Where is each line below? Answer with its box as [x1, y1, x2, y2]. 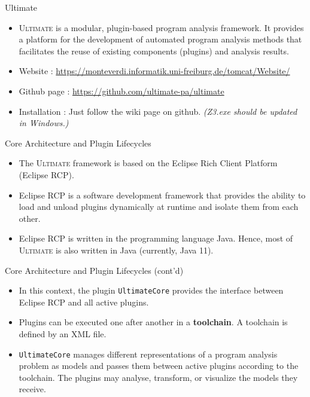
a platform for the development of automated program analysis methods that [19, 33, 302, 45]
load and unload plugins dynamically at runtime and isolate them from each [19, 200, 299, 213]
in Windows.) [19, 117, 69, 129]
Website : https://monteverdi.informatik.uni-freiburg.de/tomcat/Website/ [19, 65, 290, 77]
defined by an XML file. [19, 327, 107, 340]
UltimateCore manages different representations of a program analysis [19, 347, 278, 360]
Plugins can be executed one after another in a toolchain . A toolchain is [19, 316, 288, 328]
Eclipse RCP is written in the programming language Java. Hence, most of [19, 232, 293, 245]
